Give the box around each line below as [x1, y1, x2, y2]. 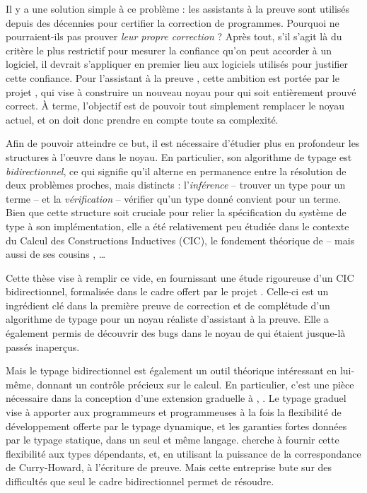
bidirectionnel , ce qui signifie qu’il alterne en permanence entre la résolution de [6, 163, 346, 178]
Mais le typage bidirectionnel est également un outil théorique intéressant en [6, 363, 337, 378]
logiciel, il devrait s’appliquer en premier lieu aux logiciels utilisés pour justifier [6, 57, 349, 71]
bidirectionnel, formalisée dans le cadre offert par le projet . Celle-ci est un [6, 284, 329, 299]
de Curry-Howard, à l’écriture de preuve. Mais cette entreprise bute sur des [6, 460, 332, 475]
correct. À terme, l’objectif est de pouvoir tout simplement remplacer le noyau [6, 98, 345, 113]
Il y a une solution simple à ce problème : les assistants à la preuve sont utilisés [6, 1, 350, 16]
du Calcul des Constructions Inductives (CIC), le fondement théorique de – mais [6, 232, 355, 247]
